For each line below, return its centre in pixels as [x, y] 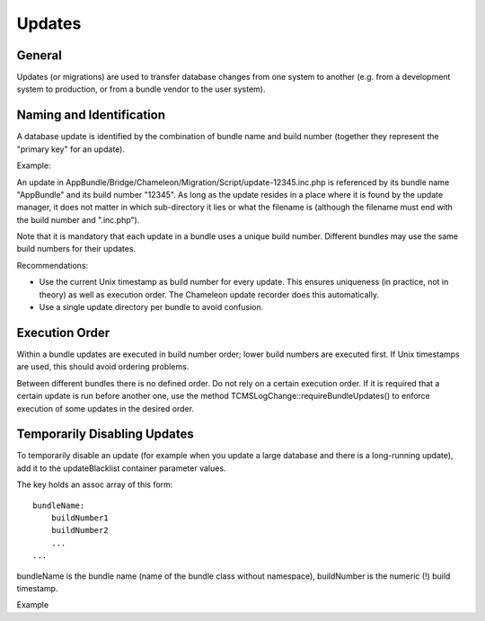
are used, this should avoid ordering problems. [103, 367]
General [40, 55]
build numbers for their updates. [76, 249]
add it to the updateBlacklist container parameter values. [121, 468]
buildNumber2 [79, 531]
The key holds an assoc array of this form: [95, 484]
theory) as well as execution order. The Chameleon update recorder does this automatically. [209, 294]
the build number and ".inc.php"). [78, 219]
